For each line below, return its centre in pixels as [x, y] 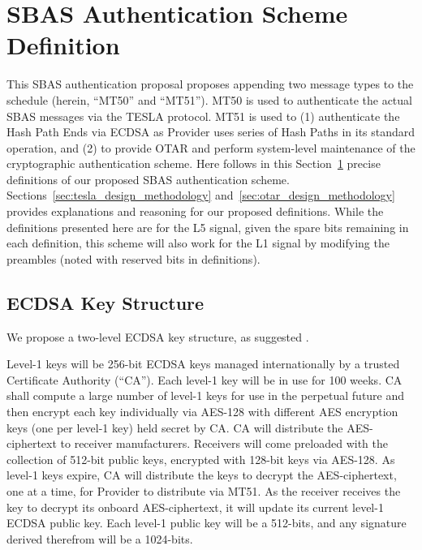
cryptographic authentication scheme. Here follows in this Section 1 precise [194, 163]
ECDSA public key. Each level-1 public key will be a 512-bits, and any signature [207, 523]
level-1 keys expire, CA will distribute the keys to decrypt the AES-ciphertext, [202, 475]
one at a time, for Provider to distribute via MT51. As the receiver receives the [204, 490]
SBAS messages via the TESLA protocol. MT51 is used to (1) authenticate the [203, 116]
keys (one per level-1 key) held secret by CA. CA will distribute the [175, 427]
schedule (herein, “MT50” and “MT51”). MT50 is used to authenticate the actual [209, 99]
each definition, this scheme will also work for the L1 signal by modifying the [198, 243]
